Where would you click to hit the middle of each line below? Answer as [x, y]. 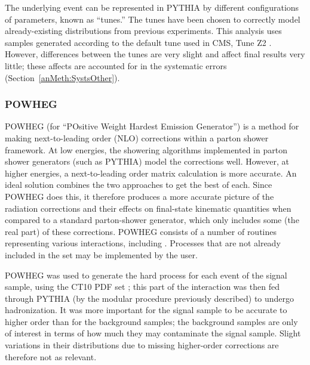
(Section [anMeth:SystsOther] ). [62, 77]
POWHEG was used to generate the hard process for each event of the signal [146, 275]
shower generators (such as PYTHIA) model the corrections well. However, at [147, 161]
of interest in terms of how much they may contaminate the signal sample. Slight [153, 333]
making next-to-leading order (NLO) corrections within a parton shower [137, 137]
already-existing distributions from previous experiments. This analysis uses [143, 31]
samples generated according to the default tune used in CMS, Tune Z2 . [138, 42]
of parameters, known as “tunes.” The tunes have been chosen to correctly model [153, 19]
